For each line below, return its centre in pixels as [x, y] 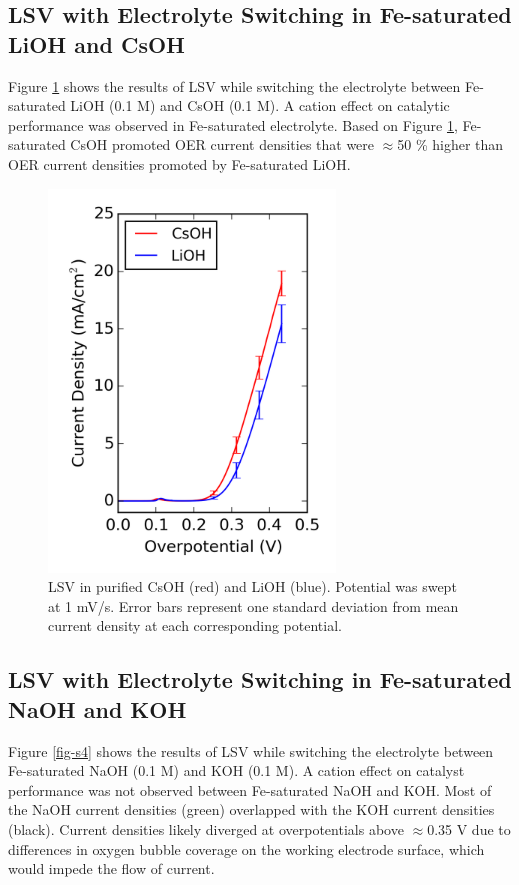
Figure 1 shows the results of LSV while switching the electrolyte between [234, 85]
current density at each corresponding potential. [195, 625]
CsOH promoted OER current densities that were [222, 144]
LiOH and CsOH [96, 43]
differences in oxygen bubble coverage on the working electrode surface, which [246, 848]
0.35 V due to [469, 828]
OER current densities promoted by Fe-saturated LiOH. [179, 163]
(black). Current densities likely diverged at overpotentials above [206, 828]
